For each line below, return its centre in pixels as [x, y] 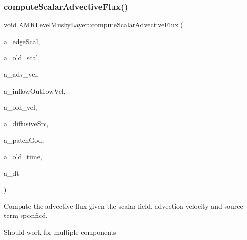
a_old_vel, [21, 107]
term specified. [26, 215]
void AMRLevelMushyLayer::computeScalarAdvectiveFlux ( [94, 25]
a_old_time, [23, 156]
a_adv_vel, [22, 74]
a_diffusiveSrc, [26, 123]
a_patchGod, [24, 140]
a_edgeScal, [22, 41]
